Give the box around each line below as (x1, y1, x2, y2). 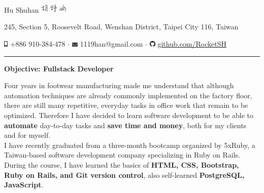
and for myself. (4, 130, 51, 140)
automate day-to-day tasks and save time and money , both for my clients (4, 120, 247, 130)
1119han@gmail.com (80, 38, 143, 49)
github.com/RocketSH (157, 38, 227, 49)
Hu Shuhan (4, 4, 39, 15)
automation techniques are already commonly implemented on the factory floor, (4, 90, 252, 100)
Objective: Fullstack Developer (4, 63, 114, 73)
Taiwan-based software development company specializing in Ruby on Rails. (4, 149, 241, 160)
